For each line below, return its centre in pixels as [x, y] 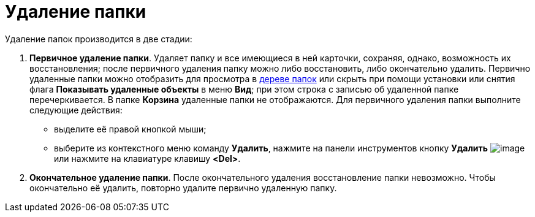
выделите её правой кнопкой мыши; [130, 129]
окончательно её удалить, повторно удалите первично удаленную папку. [183, 188]
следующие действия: [76, 110]
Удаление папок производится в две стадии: [99, 39]
